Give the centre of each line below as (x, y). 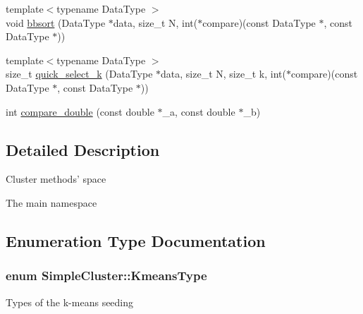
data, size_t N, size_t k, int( (223, 74)
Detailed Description (83, 149)
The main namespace (51, 202)
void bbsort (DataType (56, 22)
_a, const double (199, 111)
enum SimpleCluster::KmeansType (106, 276)
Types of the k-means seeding (70, 302)
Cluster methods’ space (56, 179)
